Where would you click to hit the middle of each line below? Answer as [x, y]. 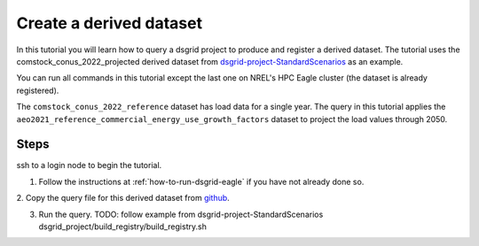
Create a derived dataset [110, 23]
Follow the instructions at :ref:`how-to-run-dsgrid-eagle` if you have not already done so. [201, 181]
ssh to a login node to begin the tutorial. [89, 165]
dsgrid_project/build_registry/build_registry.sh [123, 227]
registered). [38, 90]
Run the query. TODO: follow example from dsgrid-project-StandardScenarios [181, 214]
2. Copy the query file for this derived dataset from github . [123, 198]
